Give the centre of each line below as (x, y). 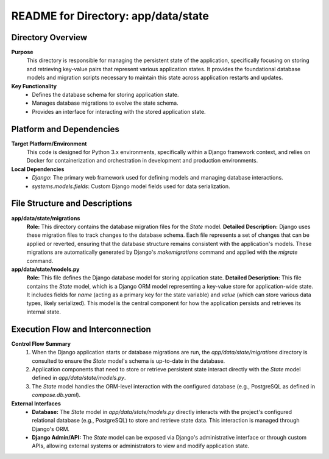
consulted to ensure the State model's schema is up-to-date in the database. (129, 361)
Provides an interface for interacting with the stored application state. (119, 111)
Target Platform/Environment (49, 144)
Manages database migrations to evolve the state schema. (105, 103)
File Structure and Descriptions (72, 204)
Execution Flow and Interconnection (81, 329)
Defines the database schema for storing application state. (105, 95)
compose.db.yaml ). (56, 395)
